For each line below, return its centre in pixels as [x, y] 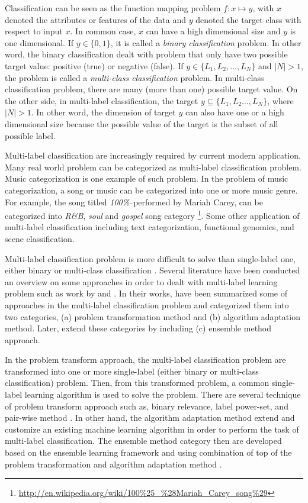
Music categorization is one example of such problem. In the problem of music [147, 178]
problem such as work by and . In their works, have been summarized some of [146, 293]
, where [280, 100]
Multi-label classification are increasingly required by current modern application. [153, 155]
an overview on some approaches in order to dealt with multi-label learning [141, 281]
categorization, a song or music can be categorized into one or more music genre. [151, 190]
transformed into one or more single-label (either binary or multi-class [132, 371]
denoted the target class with [248, 19]
